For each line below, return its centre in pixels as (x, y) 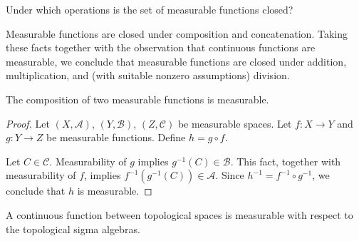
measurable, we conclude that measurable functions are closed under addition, (176, 61)
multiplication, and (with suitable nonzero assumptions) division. (148, 75)
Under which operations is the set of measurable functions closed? (150, 9)
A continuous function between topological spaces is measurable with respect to (179, 214)
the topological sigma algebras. (73, 229)
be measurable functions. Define (116, 137)
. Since (230, 175)
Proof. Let (28, 123)
